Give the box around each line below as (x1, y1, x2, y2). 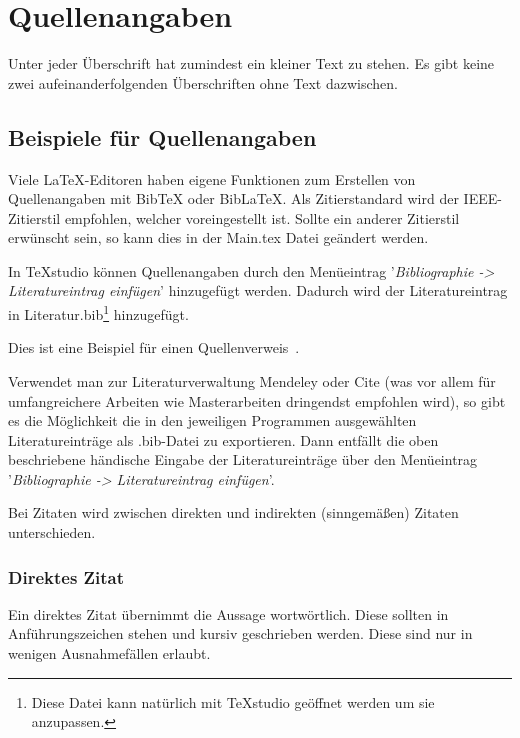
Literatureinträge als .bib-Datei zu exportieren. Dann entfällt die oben (8, 429, 439, 450)
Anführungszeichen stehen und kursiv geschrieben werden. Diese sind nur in (8, 623, 473, 644)
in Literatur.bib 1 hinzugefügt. (8, 301, 189, 324)
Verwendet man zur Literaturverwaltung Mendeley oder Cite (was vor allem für (8, 370, 496, 391)
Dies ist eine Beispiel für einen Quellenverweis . (8, 337, 300, 358)
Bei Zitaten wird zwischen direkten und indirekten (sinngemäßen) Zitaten (8, 502, 459, 523)
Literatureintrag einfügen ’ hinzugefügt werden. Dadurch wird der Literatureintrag (8, 280, 508, 301)
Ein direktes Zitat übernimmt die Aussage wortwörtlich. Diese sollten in (8, 603, 449, 624)
